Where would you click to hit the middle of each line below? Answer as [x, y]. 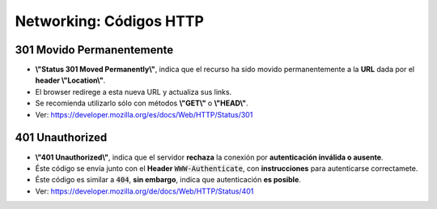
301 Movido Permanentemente [94, 50]
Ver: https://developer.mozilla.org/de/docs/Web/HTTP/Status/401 [144, 191]
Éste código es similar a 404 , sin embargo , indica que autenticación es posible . [168, 180]
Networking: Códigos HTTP [109, 21]
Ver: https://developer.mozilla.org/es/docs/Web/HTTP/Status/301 [144, 114]
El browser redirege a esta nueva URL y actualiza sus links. [134, 92]
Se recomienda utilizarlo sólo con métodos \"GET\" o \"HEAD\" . [142, 103]
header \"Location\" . [70, 80]
